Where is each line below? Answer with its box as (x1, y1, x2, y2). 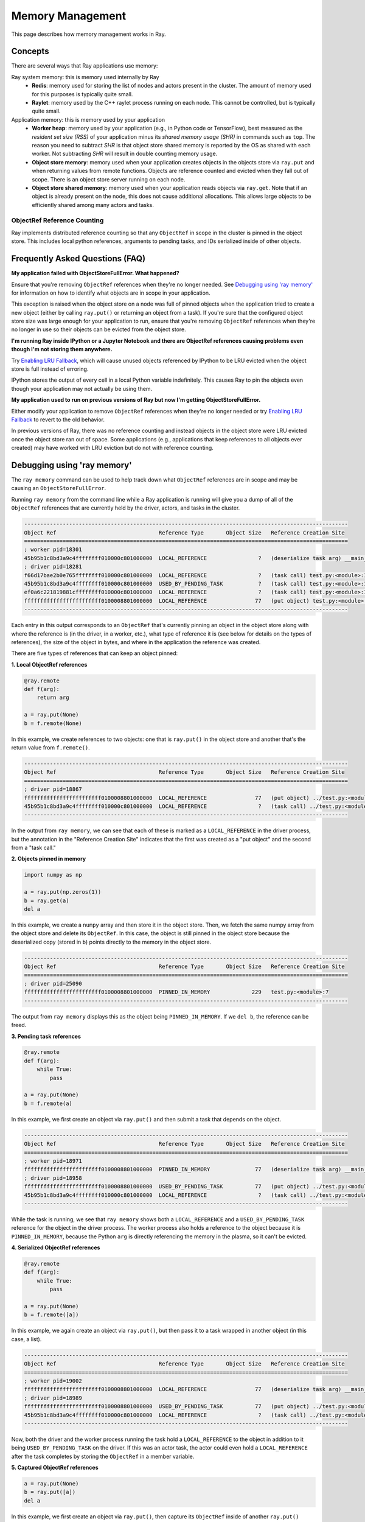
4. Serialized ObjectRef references (11, 1244, 100, 1251)
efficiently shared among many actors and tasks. (32, 201, 155, 208)
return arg (36, 694, 69, 701)
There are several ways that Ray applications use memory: (11, 62, 158, 69)
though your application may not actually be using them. (11, 385, 153, 392)
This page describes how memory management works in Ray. (11, 30, 167, 38)
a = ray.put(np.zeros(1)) (24, 889, 102, 896)
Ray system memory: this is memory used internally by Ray (11, 73, 159, 80)
